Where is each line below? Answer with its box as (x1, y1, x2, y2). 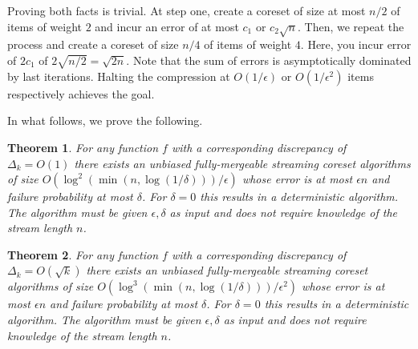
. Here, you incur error (300, 36, 412, 53)
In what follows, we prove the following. (7, 112, 203, 129)
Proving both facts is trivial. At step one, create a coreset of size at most (7, 2, 366, 18)
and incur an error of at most (95, 18, 239, 34)
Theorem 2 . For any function (7, 246, 159, 263)
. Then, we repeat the (298, 18, 404, 34)
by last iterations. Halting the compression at (7, 67, 230, 84)
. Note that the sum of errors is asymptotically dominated (126, 51, 412, 68)
